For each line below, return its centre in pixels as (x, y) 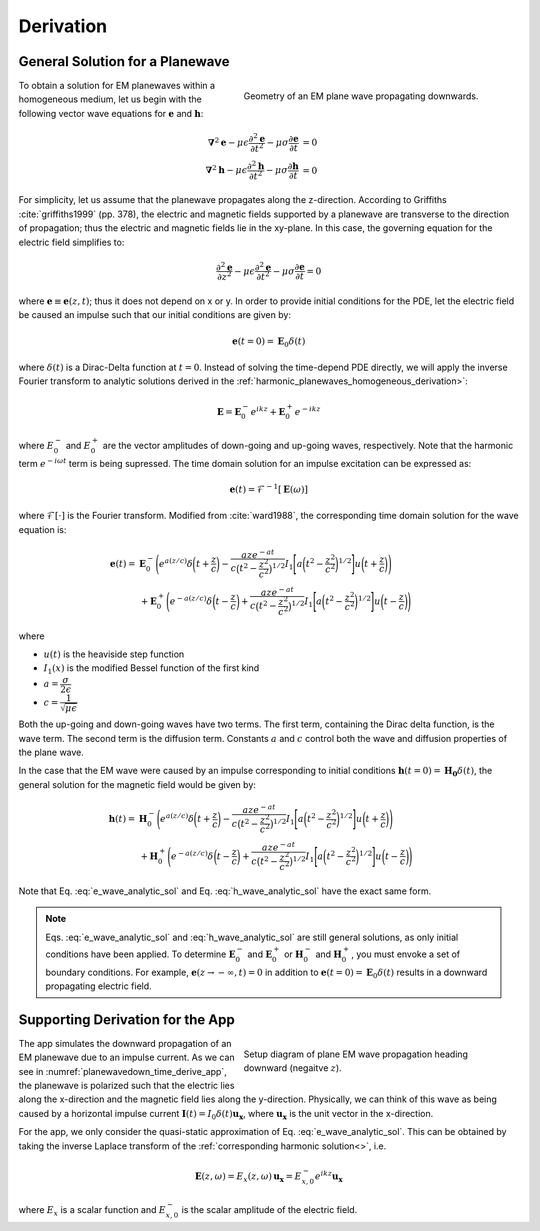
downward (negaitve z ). (292, 1068)
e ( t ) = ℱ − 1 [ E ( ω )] (269, 488)
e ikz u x (329, 1176)
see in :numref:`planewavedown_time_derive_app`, (122, 1071)
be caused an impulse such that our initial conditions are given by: (155, 315)
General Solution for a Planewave (124, 61)
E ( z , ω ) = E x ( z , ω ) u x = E (248, 1177)
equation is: (42, 529)
